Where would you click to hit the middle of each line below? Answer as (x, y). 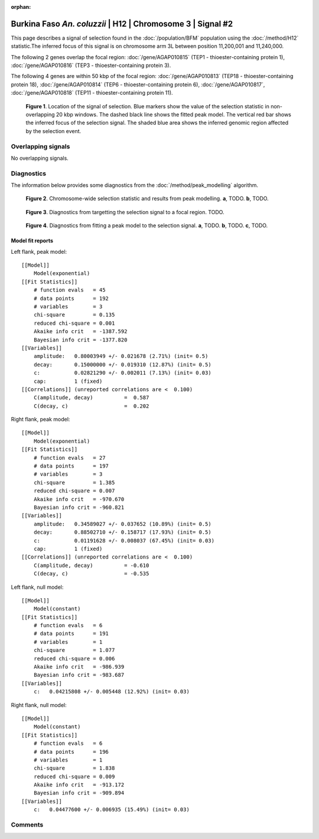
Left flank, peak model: (39, 251)
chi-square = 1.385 (74, 483)
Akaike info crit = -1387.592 (80, 332)
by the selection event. (53, 131)
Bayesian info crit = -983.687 (79, 675)
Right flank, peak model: (40, 419)
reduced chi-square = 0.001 (74, 323)
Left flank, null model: (37, 587)
